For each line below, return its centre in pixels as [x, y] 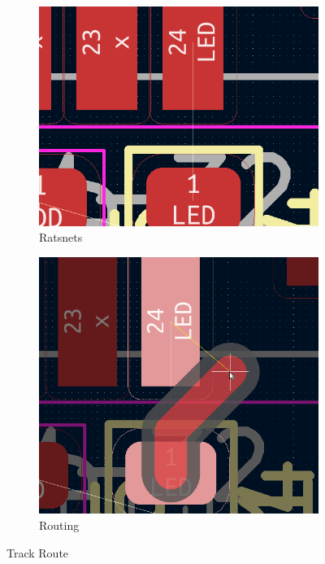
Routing [59, 525]
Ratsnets [61, 237]
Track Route [38, 552]
